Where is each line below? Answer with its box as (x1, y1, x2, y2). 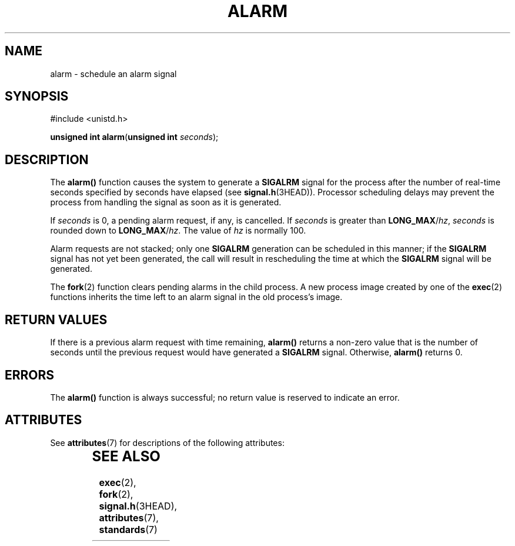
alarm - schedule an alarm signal (50, 68, 177, 79)
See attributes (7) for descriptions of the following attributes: (50, 437, 285, 448)
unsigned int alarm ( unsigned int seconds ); (50, 132, 219, 142)
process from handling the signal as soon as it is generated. (50, 197, 282, 208)
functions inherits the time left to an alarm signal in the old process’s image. (50, 292, 343, 302)
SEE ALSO (92, 447, 160, 465)
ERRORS (5, 367, 55, 382)
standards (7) (99, 523, 158, 535)
